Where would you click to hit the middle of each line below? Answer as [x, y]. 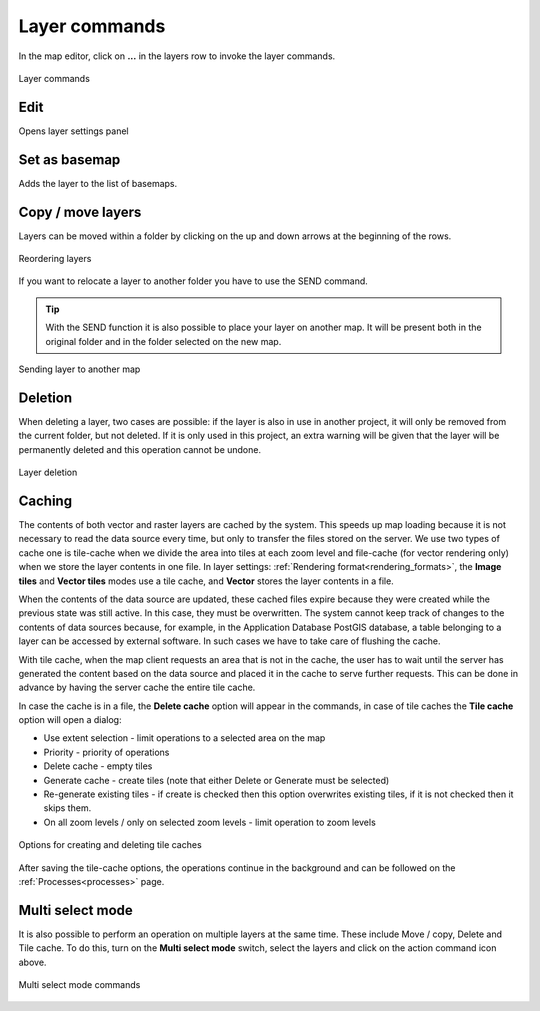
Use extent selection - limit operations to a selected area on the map [184, 738]
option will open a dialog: [70, 720]
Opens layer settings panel [73, 131]
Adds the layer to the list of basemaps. [98, 183]
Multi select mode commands [79, 985]
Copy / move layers [80, 211]
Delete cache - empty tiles [98, 766]
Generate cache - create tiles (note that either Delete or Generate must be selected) [216, 780]
